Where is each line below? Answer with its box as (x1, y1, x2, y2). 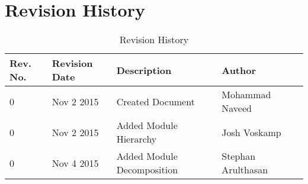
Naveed (222, 101, 252, 115)
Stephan (222, 149, 256, 163)
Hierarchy (116, 132, 157, 146)
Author (222, 63, 256, 77)
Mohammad (222, 88, 271, 102)
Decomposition (116, 163, 178, 177)
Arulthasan (222, 163, 268, 177)
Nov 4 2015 (52, 156, 99, 170)
